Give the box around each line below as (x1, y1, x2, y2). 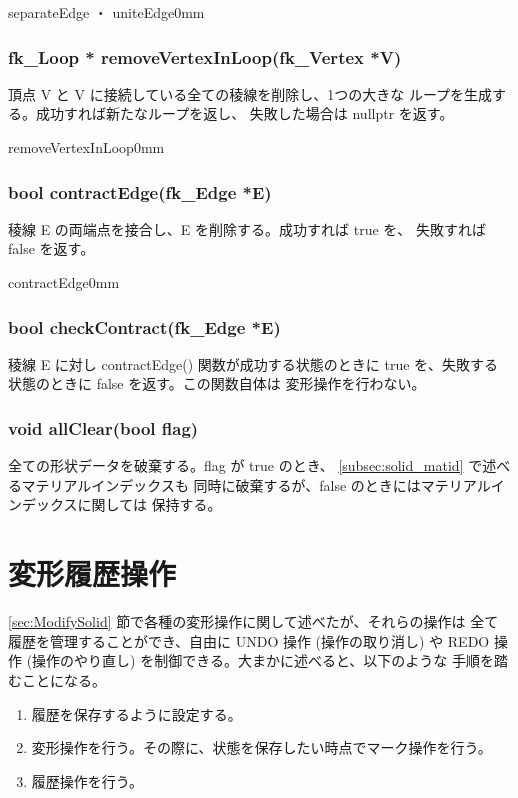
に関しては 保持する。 (77, 494, 222, 515)
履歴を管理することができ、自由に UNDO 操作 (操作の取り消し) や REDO (8, 630, 490, 651)
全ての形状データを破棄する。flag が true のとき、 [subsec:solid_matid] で (8, 455, 483, 476)
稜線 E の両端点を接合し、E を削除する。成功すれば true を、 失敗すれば (8, 218, 486, 239)
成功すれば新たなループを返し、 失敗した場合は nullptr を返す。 (35, 103, 454, 124)
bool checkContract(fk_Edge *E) (8, 314, 281, 339)
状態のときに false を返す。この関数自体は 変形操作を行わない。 (8, 373, 426, 394)
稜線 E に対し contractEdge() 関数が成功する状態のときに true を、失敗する (8, 353, 499, 374)
